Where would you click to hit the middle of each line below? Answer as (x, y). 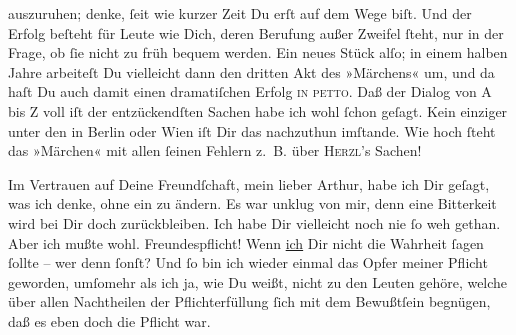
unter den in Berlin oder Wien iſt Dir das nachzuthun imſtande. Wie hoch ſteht (252, 130)
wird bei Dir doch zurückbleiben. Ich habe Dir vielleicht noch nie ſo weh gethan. (254, 222)
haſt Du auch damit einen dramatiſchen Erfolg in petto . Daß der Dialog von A (250, 91)
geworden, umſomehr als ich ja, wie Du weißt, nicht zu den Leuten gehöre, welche (258, 281)
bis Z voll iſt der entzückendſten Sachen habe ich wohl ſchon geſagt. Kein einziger (258, 110)
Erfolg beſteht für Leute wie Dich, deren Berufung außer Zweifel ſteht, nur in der (256, 32)
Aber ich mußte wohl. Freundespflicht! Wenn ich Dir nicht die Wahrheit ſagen (246, 242)
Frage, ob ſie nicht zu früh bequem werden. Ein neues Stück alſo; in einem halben (258, 52)
